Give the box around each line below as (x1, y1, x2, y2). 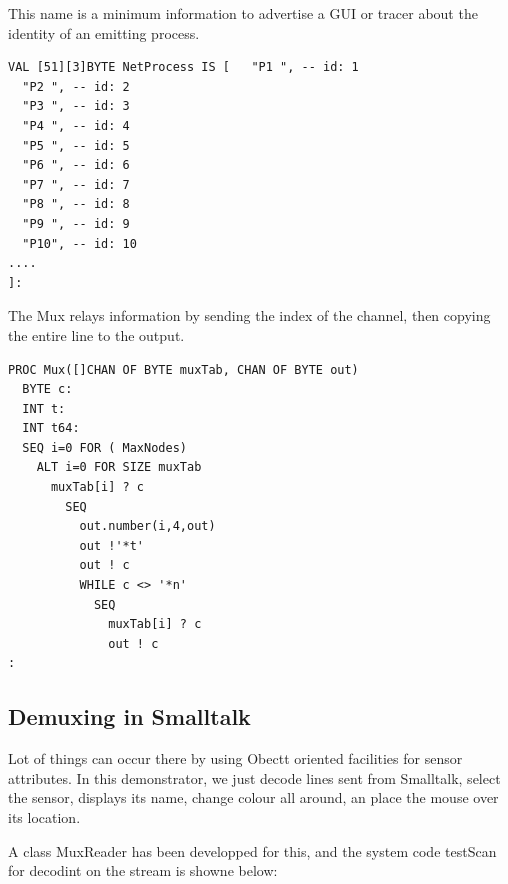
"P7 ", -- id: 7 (22, 177, 130, 192)
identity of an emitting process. (8, 22, 200, 43)
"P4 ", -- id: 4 (22, 118, 130, 133)
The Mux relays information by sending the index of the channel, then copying (8, 305, 491, 326)
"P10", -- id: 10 (22, 236, 137, 251)
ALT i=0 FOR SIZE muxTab (36, 460, 202, 475)
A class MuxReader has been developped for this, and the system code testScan (8, 840, 497, 861)
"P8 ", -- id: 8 (22, 197, 130, 212)
